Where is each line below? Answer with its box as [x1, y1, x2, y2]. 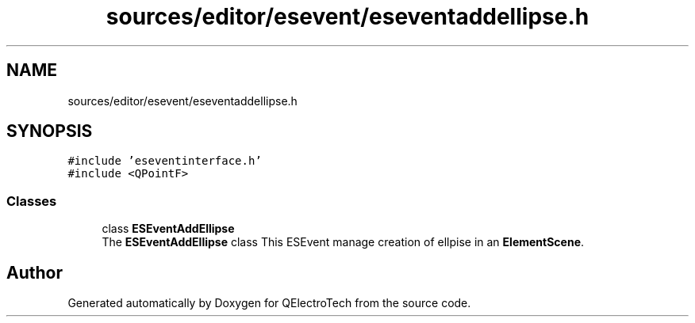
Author [6, 262, 63, 283]
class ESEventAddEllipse [102, 222, 235, 236]
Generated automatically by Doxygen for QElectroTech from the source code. [67, 296, 471, 310]
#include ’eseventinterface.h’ [67, 154, 262, 168]
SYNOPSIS [6, 121, 93, 142]
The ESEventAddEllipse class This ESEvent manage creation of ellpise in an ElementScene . [102, 235, 585, 249]
